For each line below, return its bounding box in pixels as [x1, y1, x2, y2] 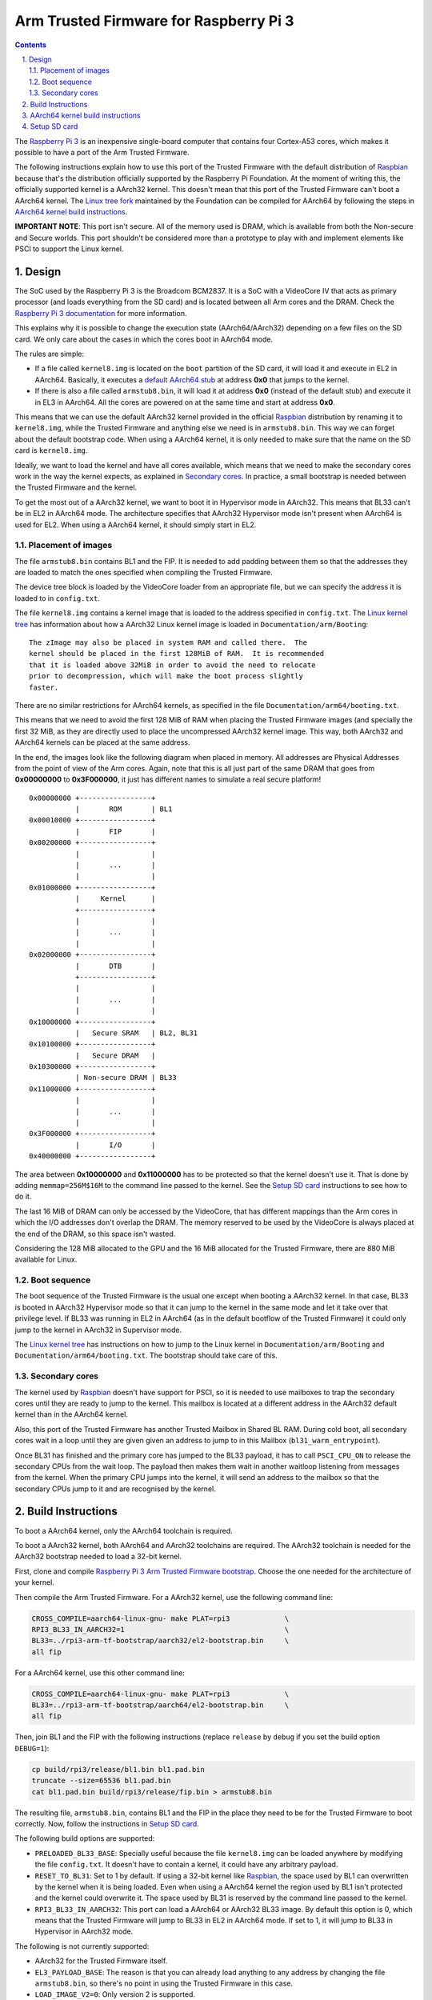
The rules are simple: [14, 349, 85, 359]
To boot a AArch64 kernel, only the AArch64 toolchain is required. [14, 1526, 233, 1535]
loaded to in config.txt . [14, 593, 100, 603]
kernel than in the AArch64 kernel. [14, 1410, 128, 1419]
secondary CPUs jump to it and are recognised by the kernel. [14, 1484, 216, 1494]
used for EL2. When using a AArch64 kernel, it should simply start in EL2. [14, 520, 257, 530]
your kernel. [14, 1578, 55, 1587]
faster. [29, 682, 59, 692]
